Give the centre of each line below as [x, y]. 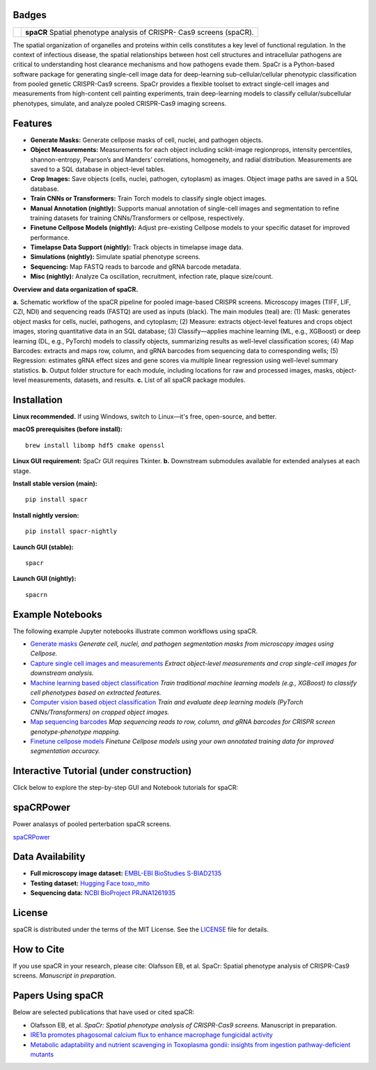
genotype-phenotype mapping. [76, 731]
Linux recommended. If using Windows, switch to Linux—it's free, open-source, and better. [145, 417]
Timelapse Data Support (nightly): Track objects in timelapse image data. [137, 247]
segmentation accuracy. [65, 751]
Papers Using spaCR [58, 996]
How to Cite [39, 949]
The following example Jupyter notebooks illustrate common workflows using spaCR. [135, 631]
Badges [30, 15]
